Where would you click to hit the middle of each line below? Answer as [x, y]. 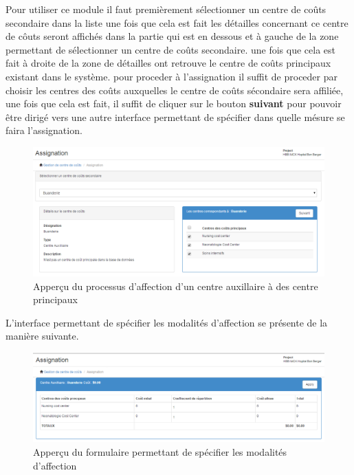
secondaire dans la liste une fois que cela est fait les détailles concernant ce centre [177, 22]
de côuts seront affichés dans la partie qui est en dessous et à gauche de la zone [172, 36]
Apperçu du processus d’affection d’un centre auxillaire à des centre [176, 286]
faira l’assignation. [44, 130]
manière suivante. [42, 336]
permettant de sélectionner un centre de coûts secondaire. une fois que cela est [170, 49]
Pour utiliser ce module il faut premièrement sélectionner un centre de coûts [166, 9]
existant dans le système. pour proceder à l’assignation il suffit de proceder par [172, 76]
